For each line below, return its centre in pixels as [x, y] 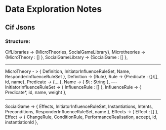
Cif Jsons [20, 27]
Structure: [18, 41]
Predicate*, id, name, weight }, [36, 92]
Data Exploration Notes [54, 9]
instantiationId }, [22, 122]
